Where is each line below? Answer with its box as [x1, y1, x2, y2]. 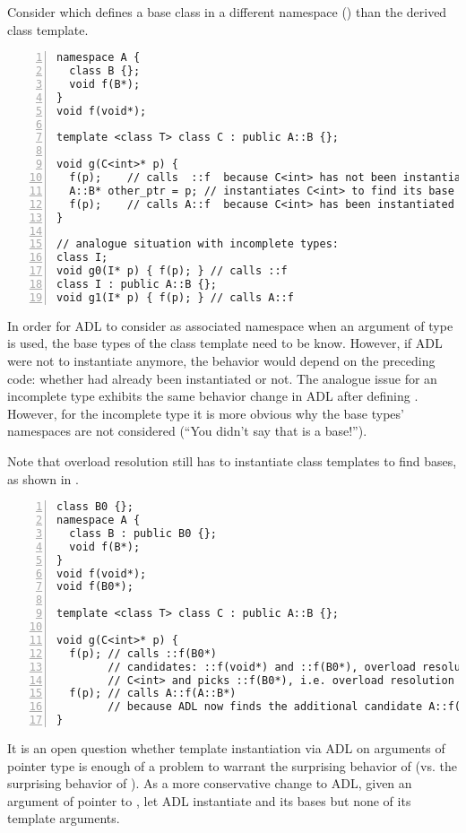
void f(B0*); [56, 580, 134, 594]
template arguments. [7, 809, 120, 828]
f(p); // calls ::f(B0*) [69, 646, 217, 660]
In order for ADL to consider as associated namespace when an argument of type [7, 316, 453, 334]
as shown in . [7, 469, 79, 488]
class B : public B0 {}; [69, 526, 217, 540]
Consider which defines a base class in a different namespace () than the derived [7, 3, 447, 21]
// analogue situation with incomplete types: [56, 238, 339, 251]
